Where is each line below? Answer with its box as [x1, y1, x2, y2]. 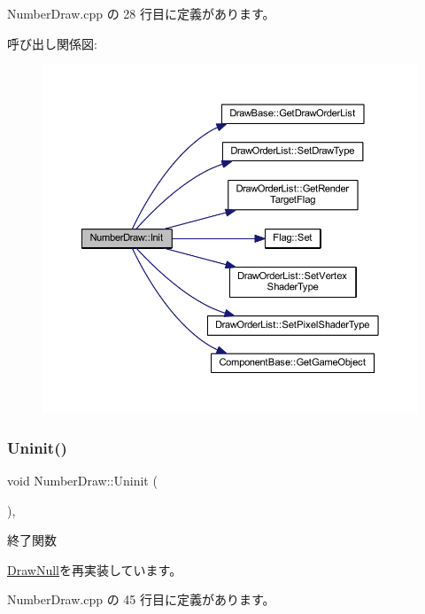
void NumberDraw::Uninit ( [7, 470, 158, 489]
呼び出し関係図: [7, 34, 97, 52]
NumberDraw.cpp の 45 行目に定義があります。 [7, 590, 275, 609]
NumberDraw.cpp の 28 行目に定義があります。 [7, 4, 275, 22]
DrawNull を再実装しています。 [7, 560, 182, 579]
